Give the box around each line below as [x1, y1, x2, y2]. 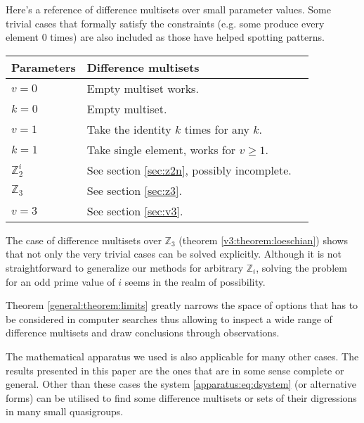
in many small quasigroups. [6, 404, 124, 419]
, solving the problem [256, 260, 347, 274]
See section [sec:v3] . [86, 202, 183, 219]
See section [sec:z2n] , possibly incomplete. [86, 161, 292, 178]
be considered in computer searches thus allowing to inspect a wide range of [6, 311, 332, 326]
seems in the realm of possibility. [124, 274, 266, 289]
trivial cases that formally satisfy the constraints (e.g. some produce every [6, 15, 325, 30]
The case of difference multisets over [6, 232, 162, 247]
